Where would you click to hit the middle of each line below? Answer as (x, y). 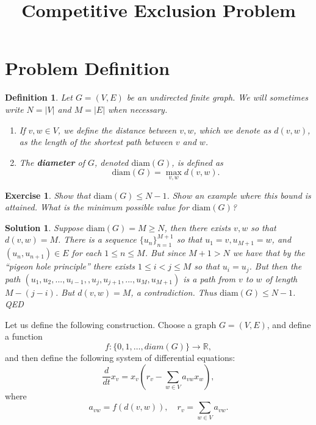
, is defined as (197, 162)
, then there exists (198, 227)
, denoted (112, 162)
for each (87, 253)
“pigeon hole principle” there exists (70, 266)
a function (24, 336)
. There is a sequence (97, 239)
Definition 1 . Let (39, 97)
